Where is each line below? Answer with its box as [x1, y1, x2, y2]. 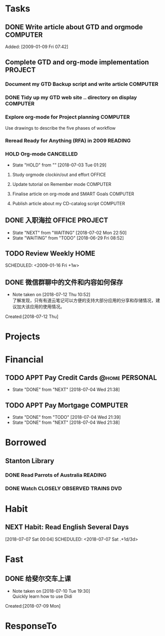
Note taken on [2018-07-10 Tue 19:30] [12, 588, 91, 594]
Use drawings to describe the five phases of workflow [5, 125, 116, 131]
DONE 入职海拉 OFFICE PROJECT [5, 216, 109, 225]
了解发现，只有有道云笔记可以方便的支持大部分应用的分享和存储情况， [12, 298, 156, 304]
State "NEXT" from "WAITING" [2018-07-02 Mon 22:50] [12, 230, 127, 236]
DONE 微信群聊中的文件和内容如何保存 [5, 278, 123, 286]
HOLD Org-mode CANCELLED [5, 151, 78, 158]
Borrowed [5, 437, 47, 448]
